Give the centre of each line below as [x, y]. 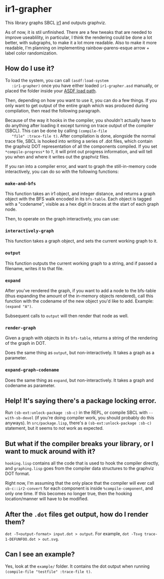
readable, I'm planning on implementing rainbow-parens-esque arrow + [77, 48]
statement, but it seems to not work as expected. [54, 428]
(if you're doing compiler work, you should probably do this [94, 418]
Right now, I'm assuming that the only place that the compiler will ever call [80, 483]
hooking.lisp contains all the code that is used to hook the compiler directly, [82, 463]
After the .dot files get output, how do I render [77, 514]
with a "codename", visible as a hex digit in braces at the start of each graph [82, 204]
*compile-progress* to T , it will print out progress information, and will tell [79, 151]
